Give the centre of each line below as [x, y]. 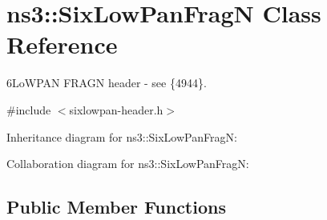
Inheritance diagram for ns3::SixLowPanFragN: [122, 136]
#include [29, 109]
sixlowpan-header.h [116, 109]
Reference [62, 44]
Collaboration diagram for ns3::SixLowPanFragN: [128, 164]
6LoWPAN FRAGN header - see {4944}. [107, 83]
